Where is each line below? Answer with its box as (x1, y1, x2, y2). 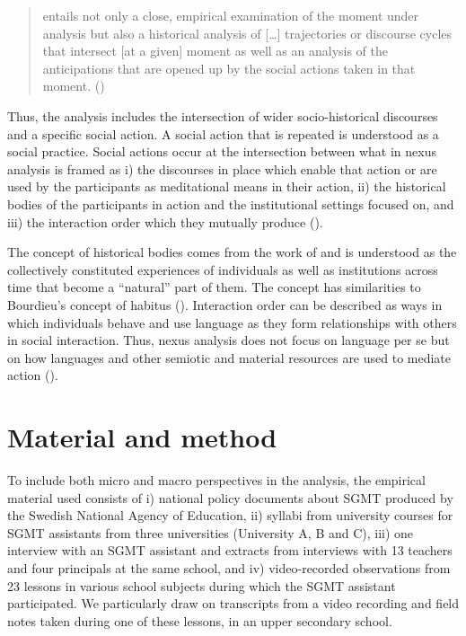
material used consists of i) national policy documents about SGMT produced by (7, 488, 453, 507)
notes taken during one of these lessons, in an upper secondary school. (7, 611, 392, 630)
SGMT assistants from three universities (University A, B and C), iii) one (7, 523, 414, 542)
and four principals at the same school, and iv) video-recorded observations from (7, 558, 451, 577)
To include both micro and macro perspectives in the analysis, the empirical (7, 471, 426, 489)
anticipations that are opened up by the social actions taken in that (42, 58, 416, 77)
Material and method (7, 419, 277, 455)
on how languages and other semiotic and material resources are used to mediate (7, 348, 452, 367)
